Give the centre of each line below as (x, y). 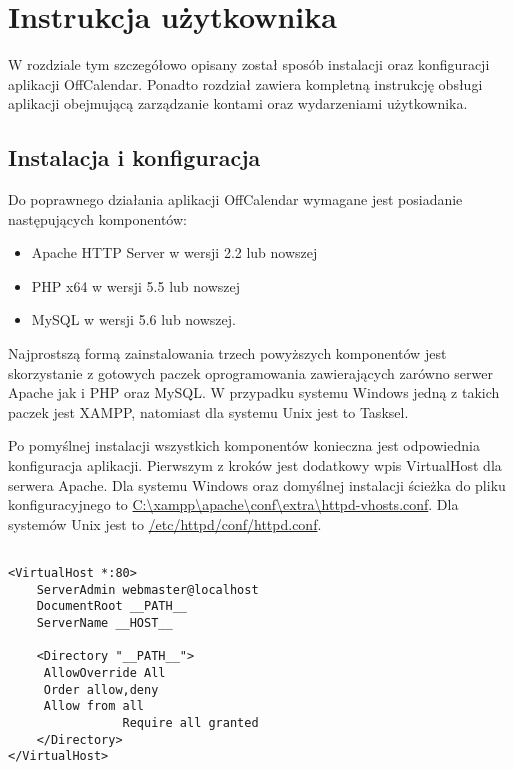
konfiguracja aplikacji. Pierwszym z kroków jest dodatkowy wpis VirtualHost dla (255, 465)
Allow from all (94, 706)
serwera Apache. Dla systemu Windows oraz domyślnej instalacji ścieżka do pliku (257, 484)
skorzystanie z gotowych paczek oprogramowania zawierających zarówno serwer (250, 372)
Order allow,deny (101, 689)
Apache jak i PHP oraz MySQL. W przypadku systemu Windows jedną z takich (254, 392)
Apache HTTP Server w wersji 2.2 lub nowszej (174, 252)
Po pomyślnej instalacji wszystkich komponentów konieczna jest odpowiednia (244, 445)
